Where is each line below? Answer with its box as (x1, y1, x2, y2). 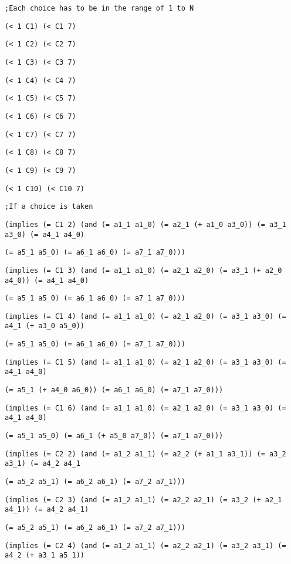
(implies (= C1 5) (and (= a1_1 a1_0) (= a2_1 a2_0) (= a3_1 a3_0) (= (5, 358, 286, 366)
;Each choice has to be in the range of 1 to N (5, 4, 194, 12)
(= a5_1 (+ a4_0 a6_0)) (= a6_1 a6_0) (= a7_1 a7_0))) (5, 386, 224, 395)
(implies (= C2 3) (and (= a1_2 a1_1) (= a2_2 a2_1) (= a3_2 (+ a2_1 (5, 495, 282, 504)
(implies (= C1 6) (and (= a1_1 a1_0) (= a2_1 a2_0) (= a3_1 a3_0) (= (5, 403, 286, 412)
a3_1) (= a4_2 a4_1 (5, 459, 80, 468)
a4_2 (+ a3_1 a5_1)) (5, 551, 85, 560)
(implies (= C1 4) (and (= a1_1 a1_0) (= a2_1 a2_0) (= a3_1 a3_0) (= (5, 312, 286, 321)
